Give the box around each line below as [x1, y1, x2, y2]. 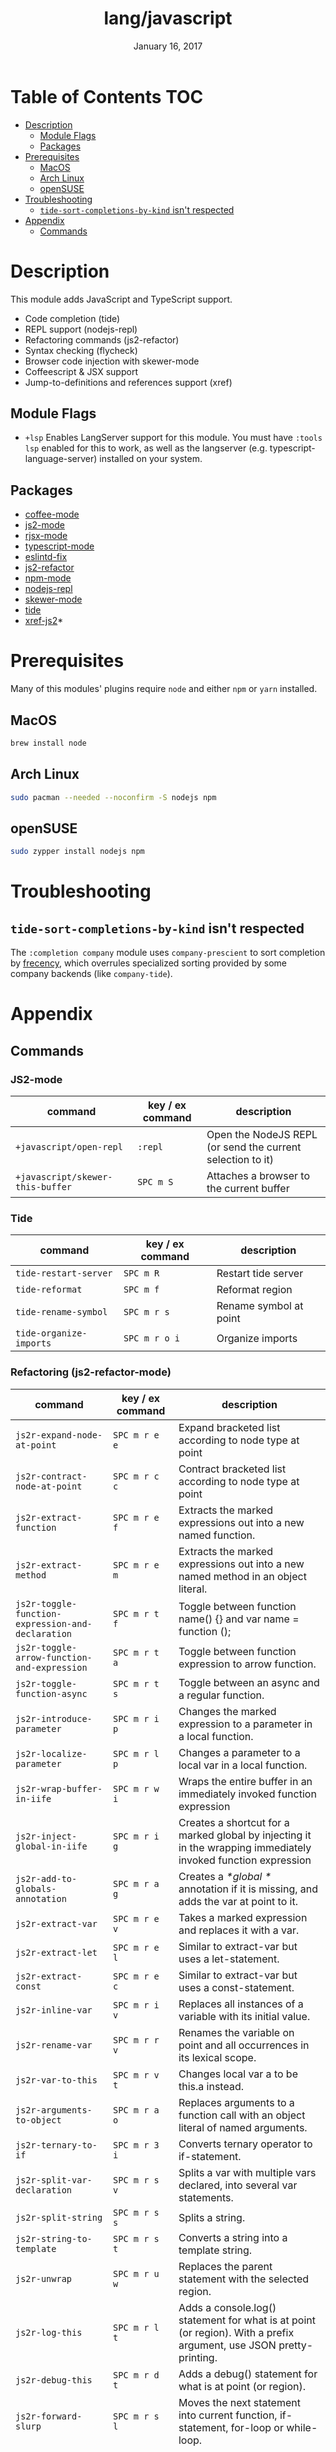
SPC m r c [113, 1470, 160, 1482]
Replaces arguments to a [178, 2095, 295, 2109]
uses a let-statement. [178, 1952, 280, 1966]
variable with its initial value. [178, 2009, 311, 2023]
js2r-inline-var [15, 2004, 93, 2016]
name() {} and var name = [178, 1612, 300, 1626]
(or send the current [206, 1140, 302, 1154]
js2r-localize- [15, 1748, 88, 1759]
